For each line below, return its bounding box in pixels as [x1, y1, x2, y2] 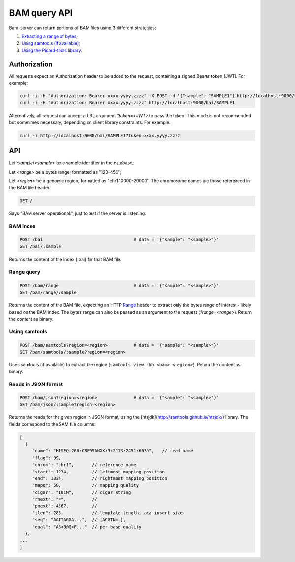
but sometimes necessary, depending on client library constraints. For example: [9, 119, 171, 125]
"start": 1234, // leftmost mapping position [32, 469, 165, 474]
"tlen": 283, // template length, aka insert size [32, 510, 183, 516]
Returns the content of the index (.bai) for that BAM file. [9, 256, 122, 263]
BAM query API [9, 7, 73, 18]
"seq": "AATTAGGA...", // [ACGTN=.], [32, 517, 126, 523]
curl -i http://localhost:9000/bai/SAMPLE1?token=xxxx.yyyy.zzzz [19, 133, 180, 138]
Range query [9, 268, 41, 275]
